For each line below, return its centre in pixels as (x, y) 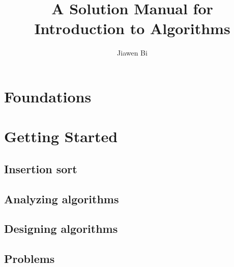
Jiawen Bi (132, 53)
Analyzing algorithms (62, 198)
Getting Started (61, 136)
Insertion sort (41, 168)
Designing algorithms (61, 229)
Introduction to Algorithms (132, 28)
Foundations (48, 96)
